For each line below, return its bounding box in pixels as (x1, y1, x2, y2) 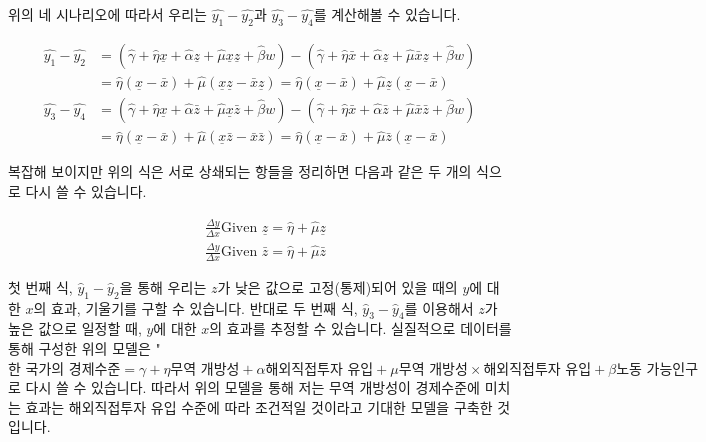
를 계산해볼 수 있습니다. (313, 4, 461, 24)
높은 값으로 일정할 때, (8, 318, 142, 339)
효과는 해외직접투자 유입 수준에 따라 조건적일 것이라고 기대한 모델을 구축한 (25, 396, 493, 417)
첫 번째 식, (8, 276, 73, 297)
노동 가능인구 (616, 362, 699, 377)
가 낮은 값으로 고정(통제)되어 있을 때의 (217, 276, 458, 297)
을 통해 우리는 (119, 276, 207, 297)
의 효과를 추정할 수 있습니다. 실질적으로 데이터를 (209, 318, 512, 339)
